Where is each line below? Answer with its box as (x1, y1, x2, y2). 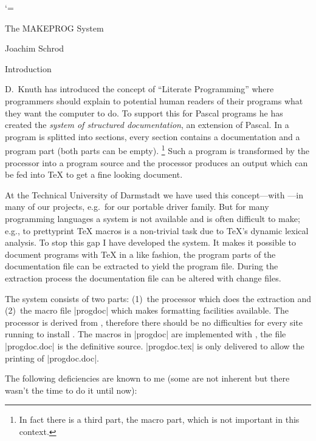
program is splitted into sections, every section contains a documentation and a (5, 130, 300, 143)
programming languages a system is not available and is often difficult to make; (5, 212, 300, 224)
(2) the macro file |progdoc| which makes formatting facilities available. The (5, 304, 289, 317)
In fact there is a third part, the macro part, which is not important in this (19, 413, 300, 426)
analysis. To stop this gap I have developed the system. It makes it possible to (5, 236, 296, 249)
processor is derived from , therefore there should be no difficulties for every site (5, 315, 303, 328)
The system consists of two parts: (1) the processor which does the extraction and (5, 292, 312, 305)
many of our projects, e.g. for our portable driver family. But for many (5, 200, 269, 213)
